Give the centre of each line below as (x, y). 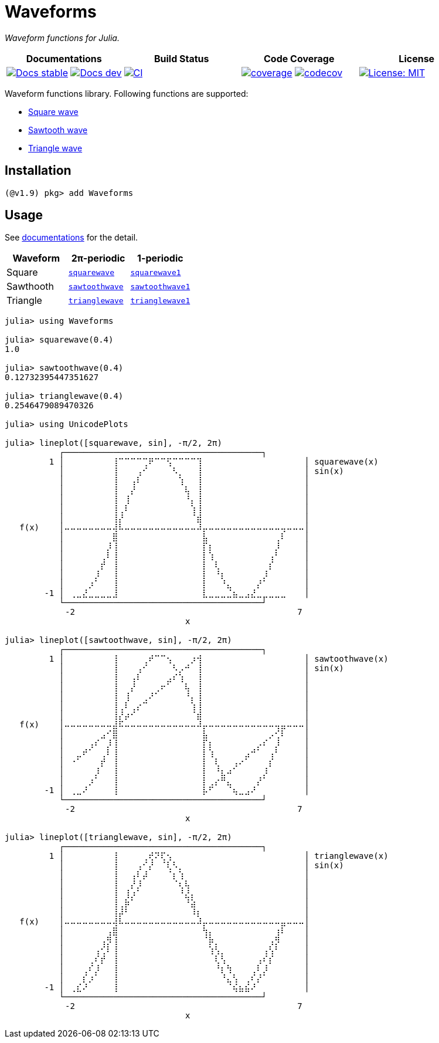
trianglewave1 (160, 300)
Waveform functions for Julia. (62, 38)
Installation (38, 171)
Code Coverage (299, 58)
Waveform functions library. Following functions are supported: (127, 93)
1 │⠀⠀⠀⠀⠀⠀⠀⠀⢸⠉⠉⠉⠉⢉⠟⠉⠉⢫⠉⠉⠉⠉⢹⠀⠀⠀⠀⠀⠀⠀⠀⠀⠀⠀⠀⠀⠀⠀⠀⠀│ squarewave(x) (214, 462)
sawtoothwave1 (160, 286)
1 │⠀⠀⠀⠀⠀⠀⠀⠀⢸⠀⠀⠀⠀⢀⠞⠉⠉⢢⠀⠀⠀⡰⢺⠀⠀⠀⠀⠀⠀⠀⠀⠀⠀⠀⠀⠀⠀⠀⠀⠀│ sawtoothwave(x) (219, 659)
